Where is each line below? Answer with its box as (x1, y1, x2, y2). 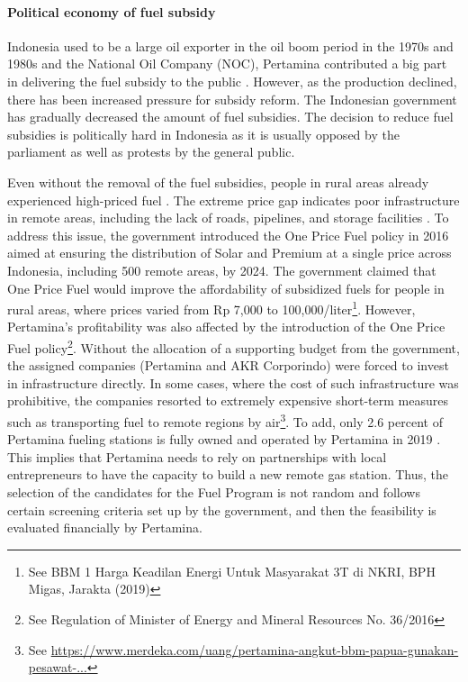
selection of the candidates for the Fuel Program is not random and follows (7, 483, 420, 502)
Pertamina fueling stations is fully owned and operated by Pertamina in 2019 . (7, 430, 441, 449)
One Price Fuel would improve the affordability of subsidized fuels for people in (7, 278, 445, 297)
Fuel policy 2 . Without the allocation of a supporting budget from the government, (7, 335, 460, 357)
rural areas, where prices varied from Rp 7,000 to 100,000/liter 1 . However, (7, 297, 416, 318)
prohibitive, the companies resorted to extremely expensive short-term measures (7, 391, 448, 410)
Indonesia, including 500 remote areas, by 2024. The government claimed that (7, 260, 436, 279)
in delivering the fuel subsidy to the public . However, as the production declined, (7, 71, 457, 90)
